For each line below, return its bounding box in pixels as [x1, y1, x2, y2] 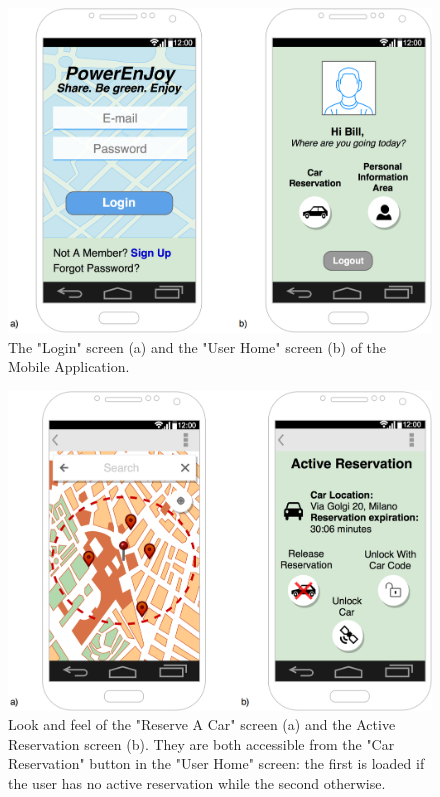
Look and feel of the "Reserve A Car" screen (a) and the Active [8, 714, 396, 735]
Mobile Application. [8, 356, 130, 377]
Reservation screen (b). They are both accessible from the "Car [8, 733, 395, 754]
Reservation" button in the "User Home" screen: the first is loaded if [8, 753, 425, 774]
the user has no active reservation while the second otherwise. [8, 773, 386, 794]
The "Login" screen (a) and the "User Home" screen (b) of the [8, 336, 387, 357]
